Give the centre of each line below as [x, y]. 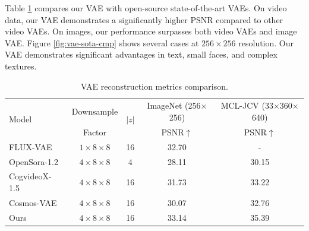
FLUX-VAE [31, 146]
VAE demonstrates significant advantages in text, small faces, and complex [141, 54]
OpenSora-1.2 [34, 161]
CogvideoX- [30, 176]
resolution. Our [266, 42]
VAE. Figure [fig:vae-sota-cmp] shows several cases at [102, 42]
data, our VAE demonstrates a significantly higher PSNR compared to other [144, 19]
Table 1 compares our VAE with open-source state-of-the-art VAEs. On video [146, 8]
